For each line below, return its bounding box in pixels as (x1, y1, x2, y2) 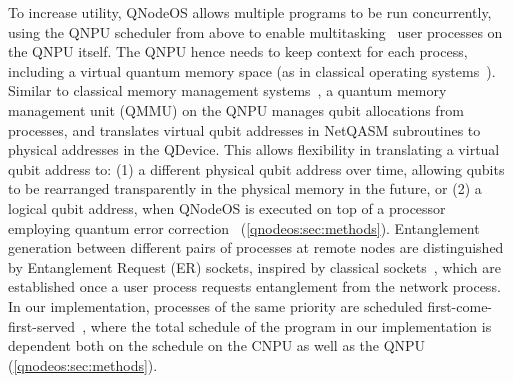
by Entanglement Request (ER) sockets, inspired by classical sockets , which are (8, 256, 501, 277)
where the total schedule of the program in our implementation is (90, 315, 492, 336)
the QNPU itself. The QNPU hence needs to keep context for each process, (8, 41, 468, 62)
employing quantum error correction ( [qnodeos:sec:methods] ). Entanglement (8, 217, 480, 238)
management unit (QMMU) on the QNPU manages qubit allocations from (8, 99, 464, 120)
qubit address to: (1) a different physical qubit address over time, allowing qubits (8, 158, 505, 179)
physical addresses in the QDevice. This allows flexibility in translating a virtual (8, 139, 500, 160)
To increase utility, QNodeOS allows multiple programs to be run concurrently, (8, 2, 492, 22)
